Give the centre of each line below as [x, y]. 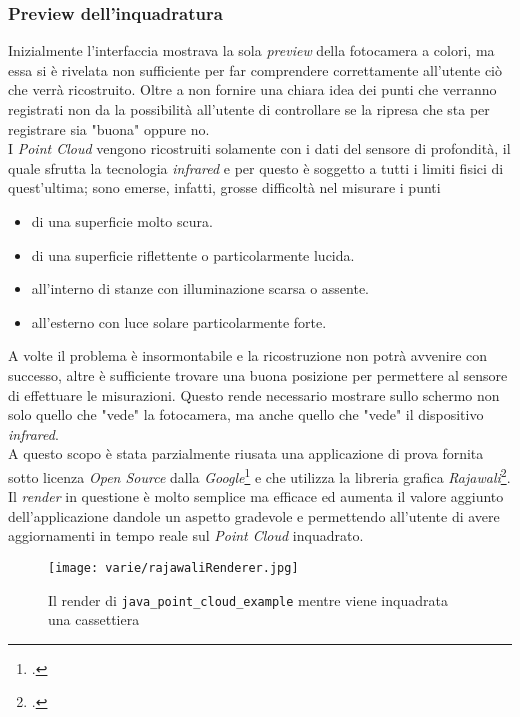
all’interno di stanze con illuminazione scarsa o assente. [200, 288]
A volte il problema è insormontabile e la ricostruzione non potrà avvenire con [248, 355]
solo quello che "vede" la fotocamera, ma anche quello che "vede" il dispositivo [246, 414]
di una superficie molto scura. [122, 220]
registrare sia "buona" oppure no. [109, 128]
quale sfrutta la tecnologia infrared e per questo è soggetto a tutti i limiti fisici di [256, 167]
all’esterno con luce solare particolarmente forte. [179, 321]
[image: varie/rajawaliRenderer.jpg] [173, 567]
